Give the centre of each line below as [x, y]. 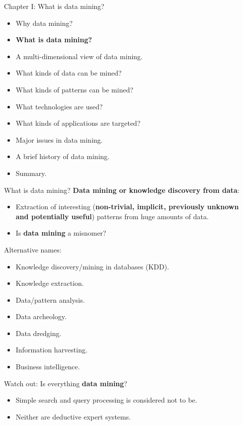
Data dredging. [39, 333]
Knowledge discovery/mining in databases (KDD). [92, 266]
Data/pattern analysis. [50, 299]
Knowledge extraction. [50, 283]
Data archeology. [41, 316]
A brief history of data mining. [63, 156]
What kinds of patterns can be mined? [75, 89]
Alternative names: [33, 249]
